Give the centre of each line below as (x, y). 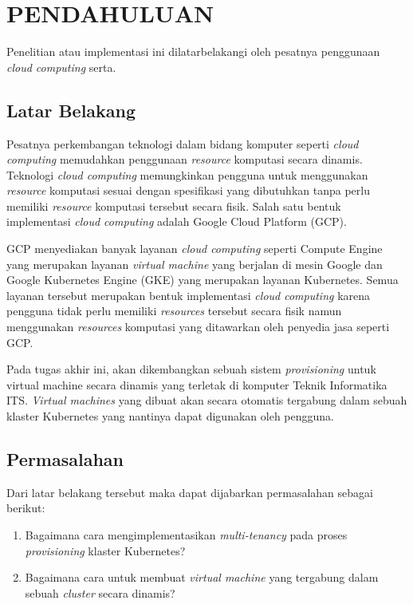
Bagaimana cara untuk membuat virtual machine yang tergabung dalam (202, 577)
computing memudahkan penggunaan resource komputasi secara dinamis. (185, 159)
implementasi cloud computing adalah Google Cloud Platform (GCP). (177, 221)
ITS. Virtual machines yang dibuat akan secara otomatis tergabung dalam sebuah (207, 400)
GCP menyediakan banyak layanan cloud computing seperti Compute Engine (195, 249)
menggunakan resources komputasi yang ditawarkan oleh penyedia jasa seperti (198, 327)
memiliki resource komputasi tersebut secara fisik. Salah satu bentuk (174, 205)
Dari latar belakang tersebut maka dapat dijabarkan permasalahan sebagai (190, 492)
